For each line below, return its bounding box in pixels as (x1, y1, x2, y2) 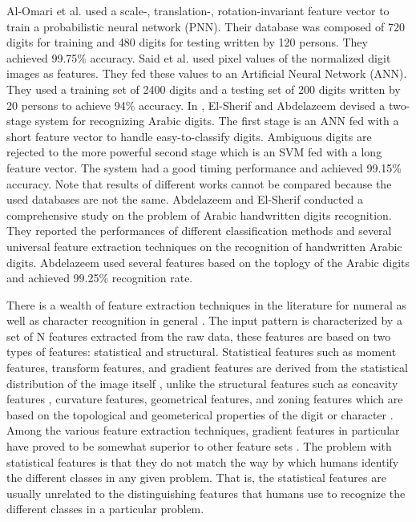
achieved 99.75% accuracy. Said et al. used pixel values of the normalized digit (6, 49, 391, 66)
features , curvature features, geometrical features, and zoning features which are (6, 390, 403, 407)
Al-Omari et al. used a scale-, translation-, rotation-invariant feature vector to (6, 2, 390, 18)
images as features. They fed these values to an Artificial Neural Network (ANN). (6, 65, 407, 82)
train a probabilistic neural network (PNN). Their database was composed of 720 (6, 18, 405, 34)
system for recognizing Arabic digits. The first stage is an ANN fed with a (34, 112, 399, 129)
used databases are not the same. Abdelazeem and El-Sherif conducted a (6, 191, 364, 208)
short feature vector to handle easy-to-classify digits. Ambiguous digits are (6, 127, 372, 144)
